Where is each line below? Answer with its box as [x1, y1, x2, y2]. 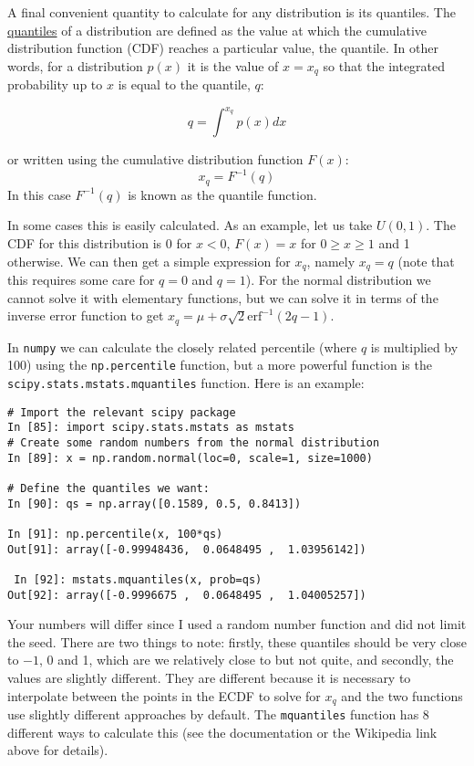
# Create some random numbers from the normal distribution [7, 436, 380, 450]
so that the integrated [323, 56, 446, 75]
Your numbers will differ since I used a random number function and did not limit [7, 614, 467, 634]
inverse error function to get [7, 306, 164, 325]
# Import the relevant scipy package [7, 405, 236, 419]
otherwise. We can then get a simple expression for [7, 251, 291, 270]
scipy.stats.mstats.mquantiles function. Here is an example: [7, 373, 365, 393]
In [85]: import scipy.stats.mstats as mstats [7, 421, 294, 435]
